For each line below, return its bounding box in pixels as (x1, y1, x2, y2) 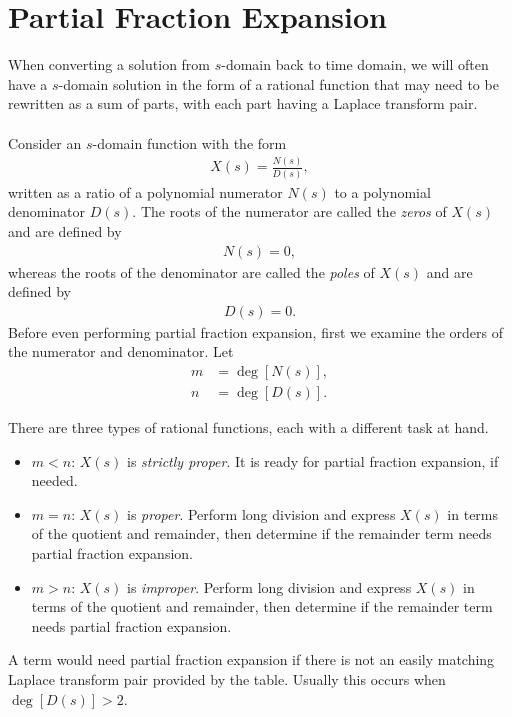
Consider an (8, 132, 82, 153)
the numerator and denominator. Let (8, 341, 234, 362)
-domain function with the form (92, 132, 287, 153)
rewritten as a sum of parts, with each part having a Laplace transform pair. (8, 93, 478, 114)
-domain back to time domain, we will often (221, 54, 489, 75)
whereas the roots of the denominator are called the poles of (8, 261, 375, 282)
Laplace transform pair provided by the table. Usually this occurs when (8, 668, 446, 689)
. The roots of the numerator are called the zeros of (132, 201, 447, 222)
